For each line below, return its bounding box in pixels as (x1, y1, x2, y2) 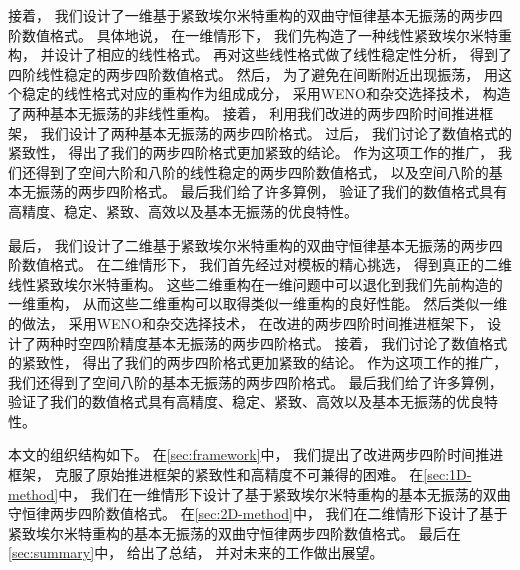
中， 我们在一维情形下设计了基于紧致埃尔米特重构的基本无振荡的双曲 (58, 483, 511, 504)
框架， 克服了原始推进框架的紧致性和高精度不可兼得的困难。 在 (8, 464, 424, 485)
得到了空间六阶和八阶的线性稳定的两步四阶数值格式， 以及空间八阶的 (35, 161, 489, 182)
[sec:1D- (423, 464, 472, 485)
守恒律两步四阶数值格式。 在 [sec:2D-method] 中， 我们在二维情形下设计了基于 (8, 503, 508, 524)
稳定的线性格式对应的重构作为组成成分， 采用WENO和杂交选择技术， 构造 (21, 83, 511, 104)
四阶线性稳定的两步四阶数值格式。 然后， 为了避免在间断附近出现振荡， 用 (8, 63, 498, 84)
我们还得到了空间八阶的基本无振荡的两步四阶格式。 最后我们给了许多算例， (8, 371, 503, 392)
